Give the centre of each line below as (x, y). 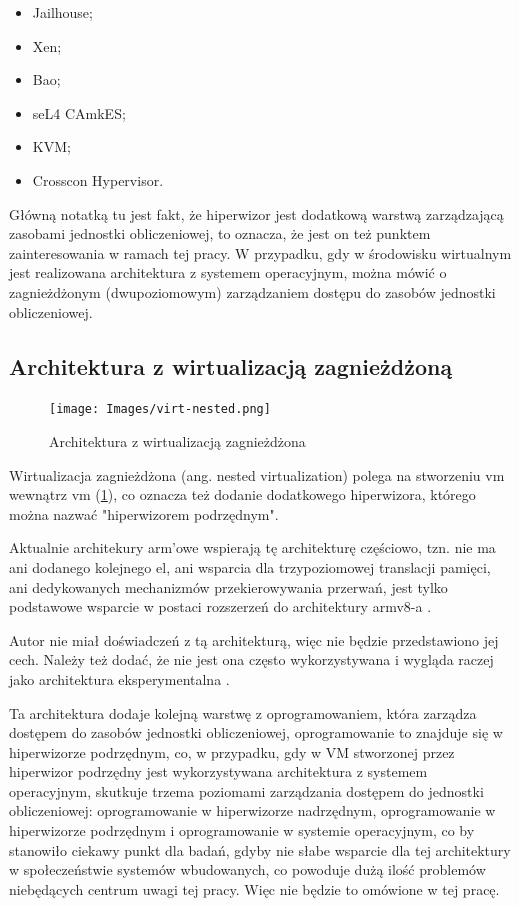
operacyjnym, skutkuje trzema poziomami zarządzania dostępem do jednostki (246, 790)
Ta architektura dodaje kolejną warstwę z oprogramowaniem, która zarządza (243, 712)
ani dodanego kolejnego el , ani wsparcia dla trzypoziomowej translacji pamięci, (250, 566)
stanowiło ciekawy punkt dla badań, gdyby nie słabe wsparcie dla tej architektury (260, 849)
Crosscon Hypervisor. (98, 179)
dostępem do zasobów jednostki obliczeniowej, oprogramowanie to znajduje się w (256, 732)
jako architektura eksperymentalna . (119, 678)
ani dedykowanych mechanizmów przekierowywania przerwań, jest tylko (228, 586)
